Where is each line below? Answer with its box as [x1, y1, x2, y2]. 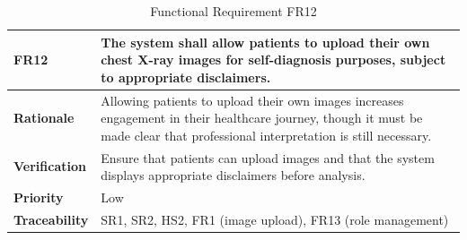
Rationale [13, 108, 75, 127]
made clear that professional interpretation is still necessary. [101, 125, 432, 144]
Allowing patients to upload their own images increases [101, 90, 404, 109]
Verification [13, 157, 86, 176]
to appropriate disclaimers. [101, 67, 271, 86]
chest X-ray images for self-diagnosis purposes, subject [101, 50, 446, 69]
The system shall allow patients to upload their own [101, 32, 430, 51]
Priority [13, 188, 64, 207]
